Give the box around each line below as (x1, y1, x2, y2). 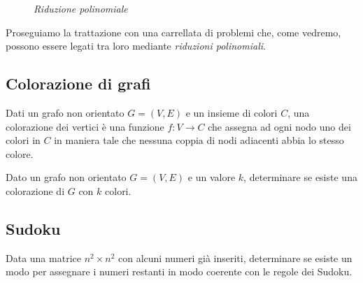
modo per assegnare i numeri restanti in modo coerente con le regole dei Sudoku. (6, 264, 353, 279)
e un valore (187, 170, 236, 184)
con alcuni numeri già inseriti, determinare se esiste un (118, 250, 353, 265)
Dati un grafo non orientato (6, 105, 124, 119)
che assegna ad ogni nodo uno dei (208, 119, 351, 133)
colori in (6, 133, 41, 147)
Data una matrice (6, 250, 81, 265)
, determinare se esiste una (243, 170, 357, 184)
